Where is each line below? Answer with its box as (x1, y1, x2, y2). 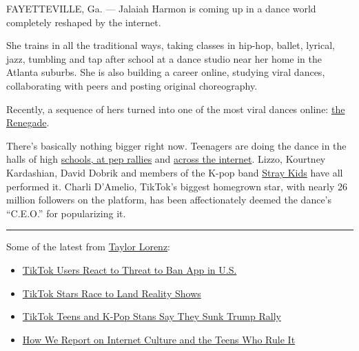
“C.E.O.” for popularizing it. (6, 205, 126, 220)
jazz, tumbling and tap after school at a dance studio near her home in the (6, 51, 322, 66)
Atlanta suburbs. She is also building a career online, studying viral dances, (6, 65, 325, 79)
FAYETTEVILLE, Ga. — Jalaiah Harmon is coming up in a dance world (6, 1, 316, 15)
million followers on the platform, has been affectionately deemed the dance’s (6, 192, 332, 207)
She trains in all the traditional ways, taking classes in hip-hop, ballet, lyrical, (6, 38, 335, 52)
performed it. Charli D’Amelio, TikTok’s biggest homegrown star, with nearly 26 (6, 179, 347, 193)
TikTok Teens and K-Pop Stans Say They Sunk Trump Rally (22, 309, 281, 323)
